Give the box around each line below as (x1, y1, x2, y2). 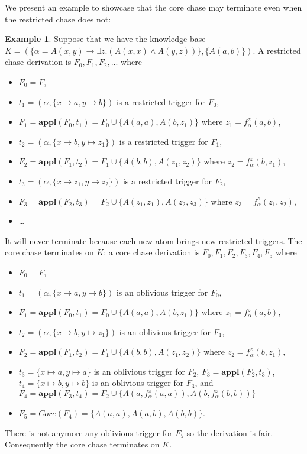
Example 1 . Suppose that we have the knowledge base (5, 33, 206, 45)
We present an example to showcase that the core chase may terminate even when (5, 1, 302, 13)
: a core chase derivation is (104, 246, 200, 258)
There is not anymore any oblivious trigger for (5, 426, 173, 439)
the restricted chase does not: (5, 12, 111, 25)
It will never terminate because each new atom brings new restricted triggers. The (5, 234, 302, 247)
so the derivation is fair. (186, 426, 273, 439)
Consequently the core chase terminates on (5, 438, 160, 450)
